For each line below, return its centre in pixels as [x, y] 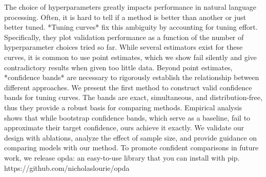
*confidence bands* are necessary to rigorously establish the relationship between [132, 77]
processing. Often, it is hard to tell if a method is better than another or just [125, 17]
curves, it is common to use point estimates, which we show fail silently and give [130, 57]
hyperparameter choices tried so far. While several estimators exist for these [124, 47]
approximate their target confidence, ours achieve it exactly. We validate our [124, 127]
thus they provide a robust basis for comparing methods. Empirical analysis [123, 107]
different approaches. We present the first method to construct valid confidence [128, 87]
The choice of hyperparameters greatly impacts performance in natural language [130, 7]
